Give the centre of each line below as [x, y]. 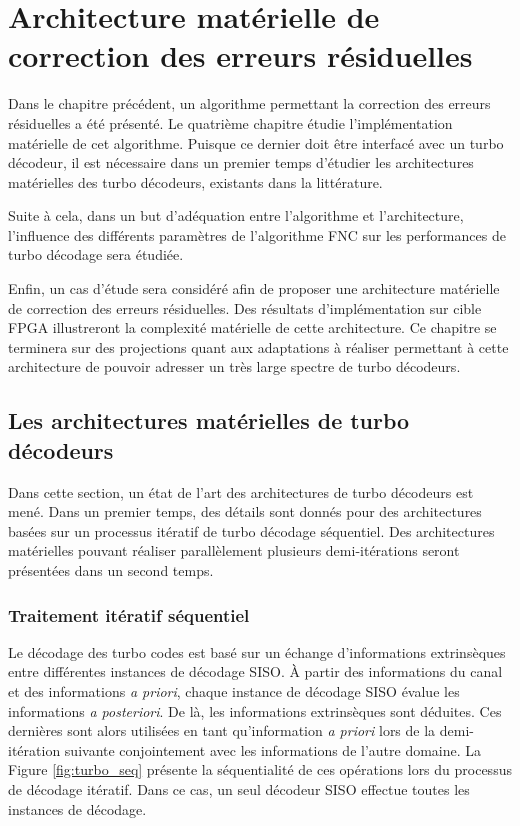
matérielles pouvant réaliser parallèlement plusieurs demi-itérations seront [234, 550]
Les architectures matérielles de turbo [209, 420]
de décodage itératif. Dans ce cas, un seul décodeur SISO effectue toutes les [239, 788]
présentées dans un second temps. [111, 570]
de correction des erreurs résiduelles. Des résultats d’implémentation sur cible [245, 307]
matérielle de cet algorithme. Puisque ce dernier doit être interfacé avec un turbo [256, 142]
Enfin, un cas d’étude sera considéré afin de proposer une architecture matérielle [254, 288]
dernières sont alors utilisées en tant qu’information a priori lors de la [222, 730]
